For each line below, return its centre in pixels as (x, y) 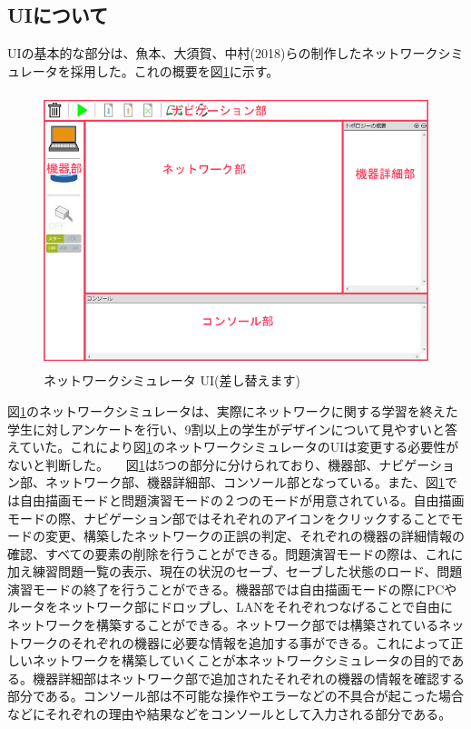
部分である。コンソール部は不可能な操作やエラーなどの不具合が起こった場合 (235, 696)
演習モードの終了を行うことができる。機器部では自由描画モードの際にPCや (232, 589)
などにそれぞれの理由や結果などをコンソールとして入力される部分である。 (230, 714)
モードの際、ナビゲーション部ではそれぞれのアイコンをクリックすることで (229, 518)
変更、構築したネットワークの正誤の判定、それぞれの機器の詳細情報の (255, 536)
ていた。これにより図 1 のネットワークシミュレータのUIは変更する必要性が (239, 447)
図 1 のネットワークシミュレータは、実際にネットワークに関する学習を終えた (233, 410)
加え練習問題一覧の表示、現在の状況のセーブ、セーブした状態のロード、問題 (235, 571)
